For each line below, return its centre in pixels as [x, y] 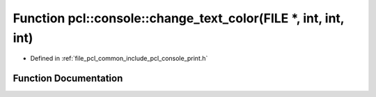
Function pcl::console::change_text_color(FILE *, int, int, [179, 18]
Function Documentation [68, 79]
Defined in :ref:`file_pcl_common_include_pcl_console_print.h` [119, 59]
